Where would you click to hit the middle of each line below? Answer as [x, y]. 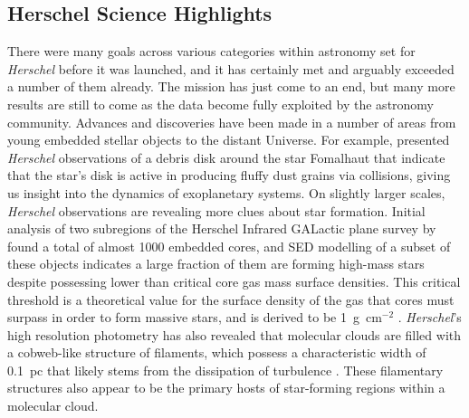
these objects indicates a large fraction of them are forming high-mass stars [216, 264]
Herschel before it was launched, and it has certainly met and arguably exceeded [231, 68]
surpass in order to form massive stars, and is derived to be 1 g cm [195, 317]
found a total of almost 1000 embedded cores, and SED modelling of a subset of [229, 246]
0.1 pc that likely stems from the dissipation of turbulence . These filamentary [225, 370]
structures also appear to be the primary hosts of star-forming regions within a [226, 388]
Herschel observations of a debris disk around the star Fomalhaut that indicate [226, 157]
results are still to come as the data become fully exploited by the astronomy [221, 104]
